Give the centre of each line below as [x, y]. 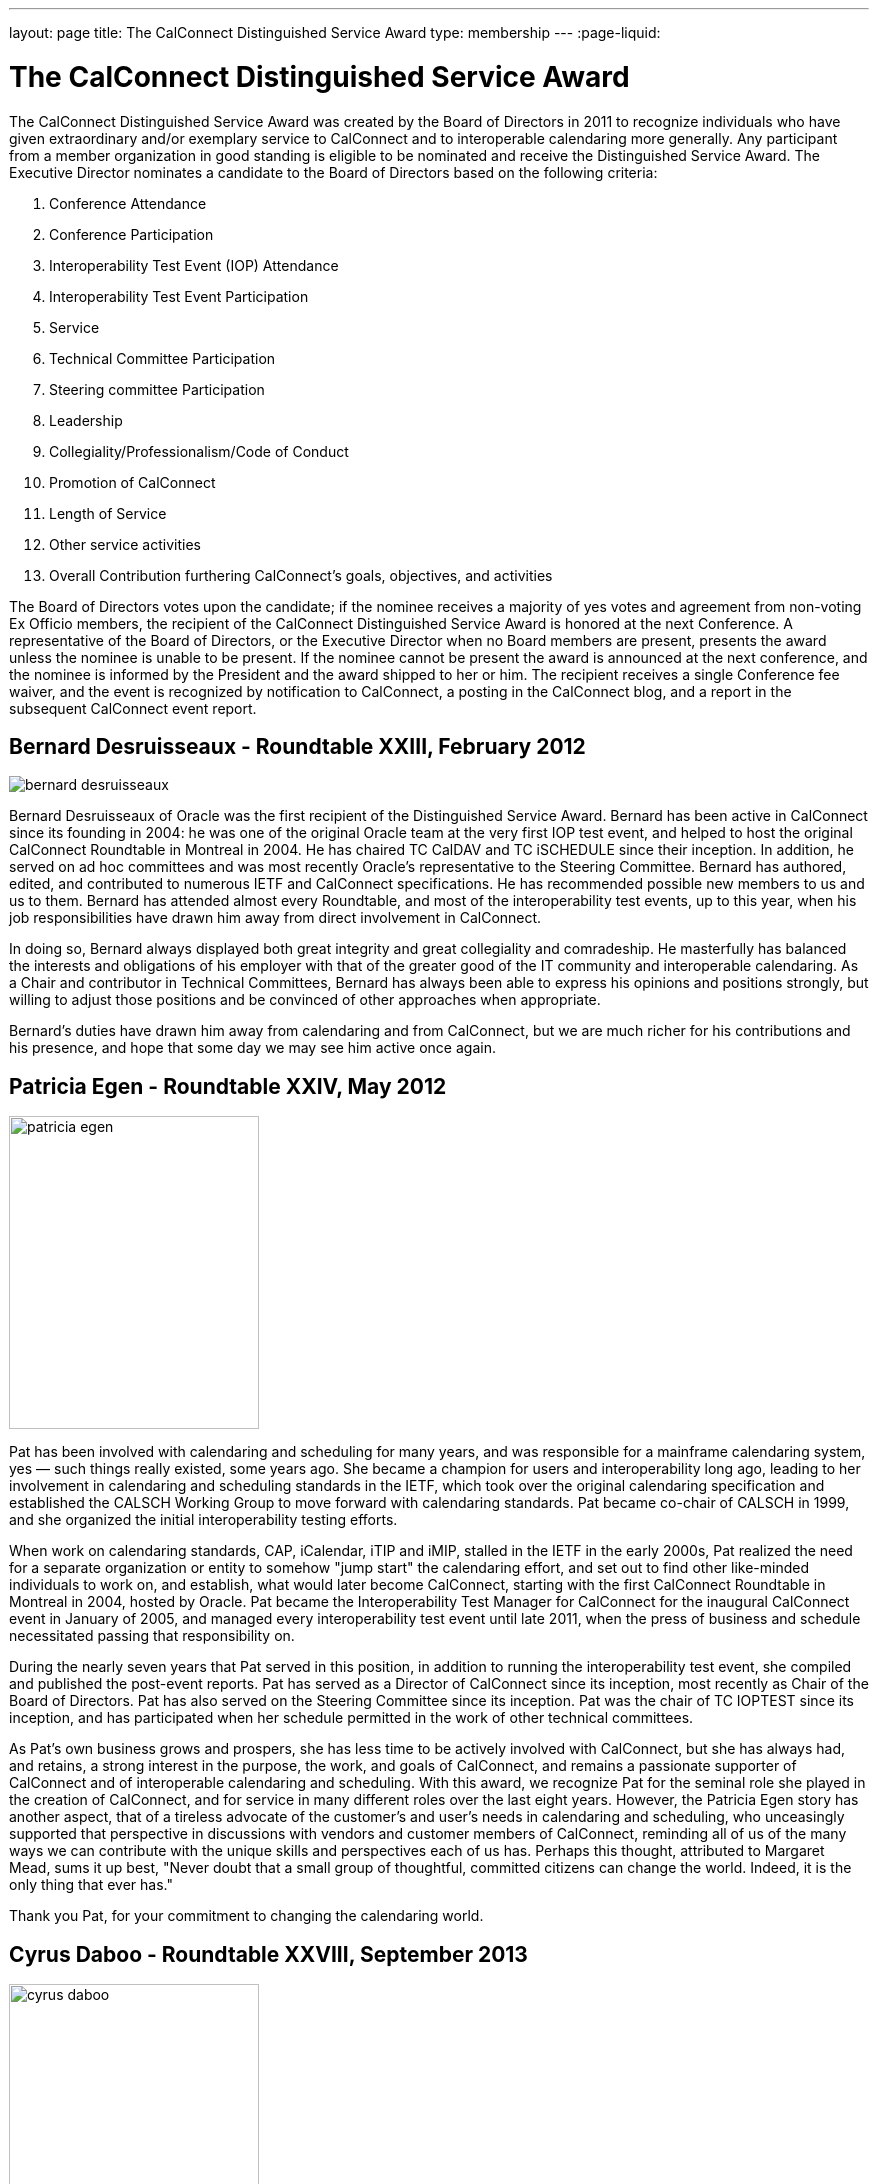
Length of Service [108, 513]
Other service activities [125, 544]
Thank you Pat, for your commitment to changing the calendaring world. [246, 1916]
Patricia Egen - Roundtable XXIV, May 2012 [228, 1086]
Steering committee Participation [157, 389]
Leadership [86, 420]
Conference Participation [131, 234]
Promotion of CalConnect [132, 482]
